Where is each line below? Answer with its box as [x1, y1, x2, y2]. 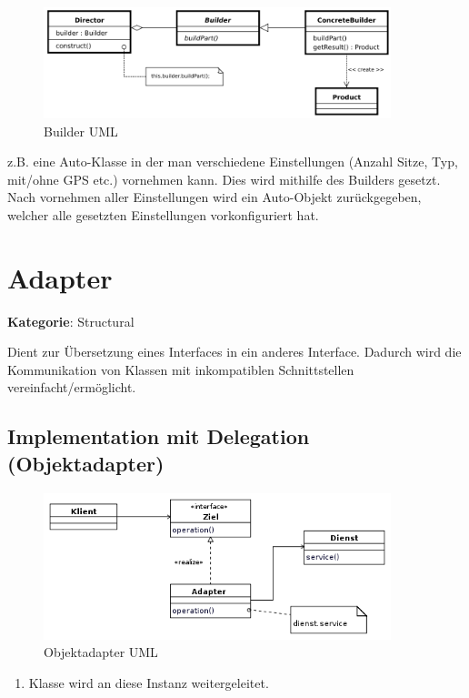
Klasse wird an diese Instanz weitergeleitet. [28, 673, 269, 693]
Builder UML [44, 121, 118, 140]
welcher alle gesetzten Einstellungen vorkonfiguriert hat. [7, 205, 319, 224]
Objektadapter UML [44, 642, 158, 662]
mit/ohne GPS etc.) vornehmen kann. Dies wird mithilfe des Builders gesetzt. [7, 169, 441, 188]
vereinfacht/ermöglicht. [7, 378, 136, 397]
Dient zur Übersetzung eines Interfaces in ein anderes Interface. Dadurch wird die [7, 342, 462, 361]
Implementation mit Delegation [7, 422, 310, 450]
